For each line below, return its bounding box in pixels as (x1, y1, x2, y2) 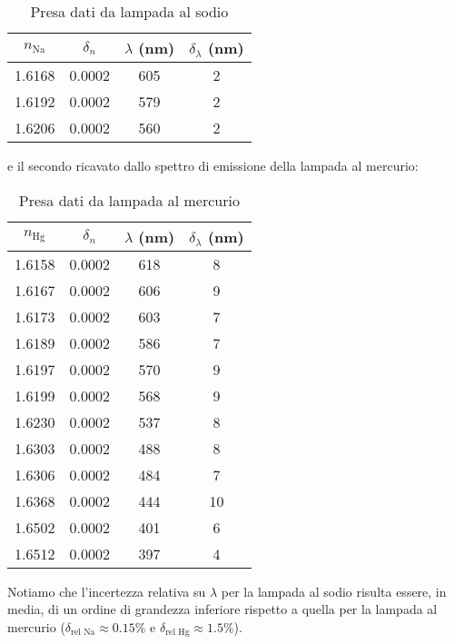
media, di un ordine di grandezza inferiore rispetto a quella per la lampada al (7, 599, 438, 619)
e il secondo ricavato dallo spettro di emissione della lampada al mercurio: (7, 156, 419, 174)
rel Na (71, 628, 95, 638)
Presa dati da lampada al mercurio (18, 189, 240, 211)
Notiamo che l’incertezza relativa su (7, 581, 206, 600)
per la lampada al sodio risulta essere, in (221, 581, 447, 600)
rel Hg (165, 628, 190, 638)
